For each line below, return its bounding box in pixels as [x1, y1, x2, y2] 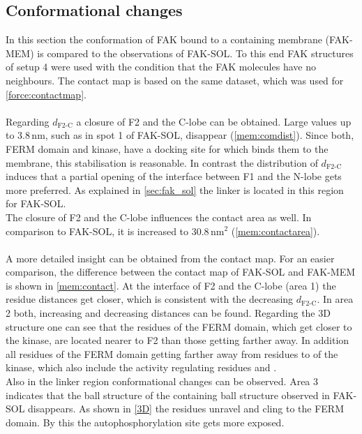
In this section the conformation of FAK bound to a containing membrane [6, 32, 322, 47]
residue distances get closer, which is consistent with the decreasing [6, 292, 294, 306]
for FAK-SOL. [6, 196, 66, 211]
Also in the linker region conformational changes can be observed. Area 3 [6, 374, 319, 389]
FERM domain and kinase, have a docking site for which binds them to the [6, 141, 329, 156]
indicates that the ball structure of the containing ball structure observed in [6, 387, 330, 402]
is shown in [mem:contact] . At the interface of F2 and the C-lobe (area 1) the [6, 278, 336, 292]
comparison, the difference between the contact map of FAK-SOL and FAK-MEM [6, 264, 356, 279]
